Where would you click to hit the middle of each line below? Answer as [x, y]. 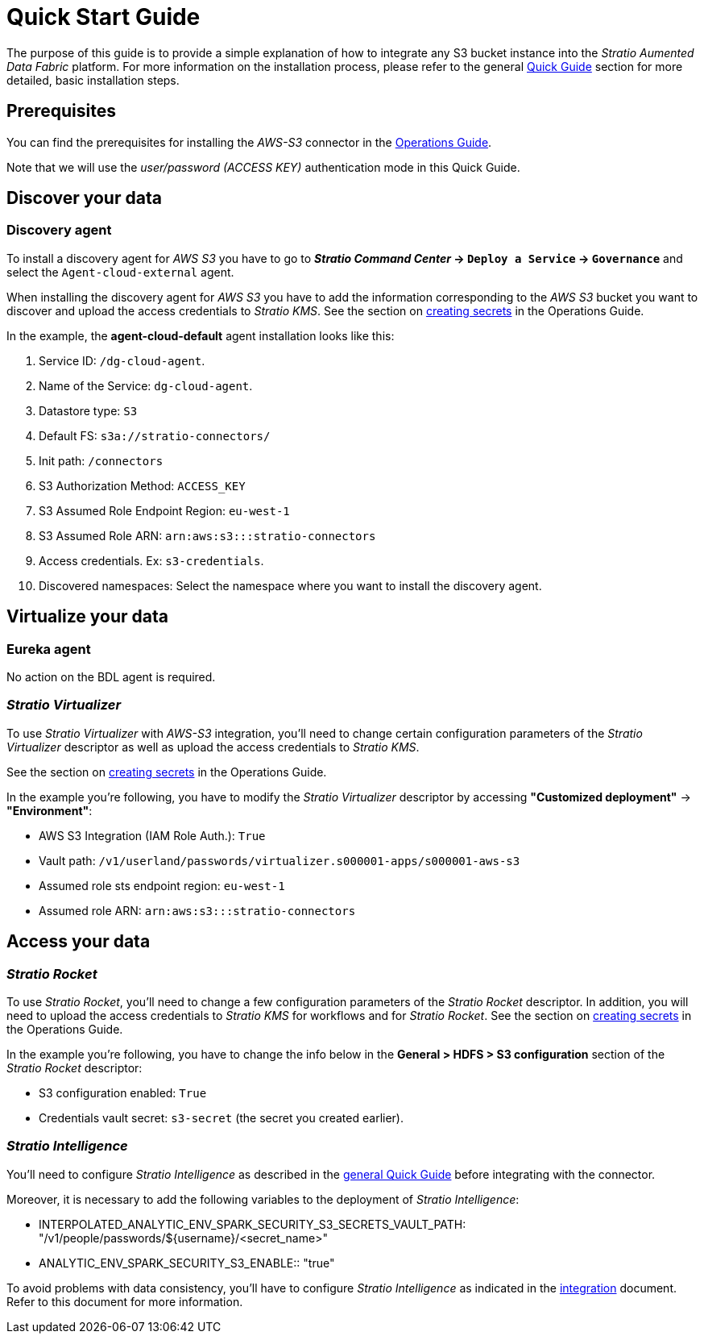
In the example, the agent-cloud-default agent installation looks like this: [201, 335]
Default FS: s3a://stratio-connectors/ [155, 435]
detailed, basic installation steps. [93, 80]
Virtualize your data [87, 617]
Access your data [79, 942]
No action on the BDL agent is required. [111, 677]
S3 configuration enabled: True [123, 1093]
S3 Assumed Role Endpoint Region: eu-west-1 [164, 510]
